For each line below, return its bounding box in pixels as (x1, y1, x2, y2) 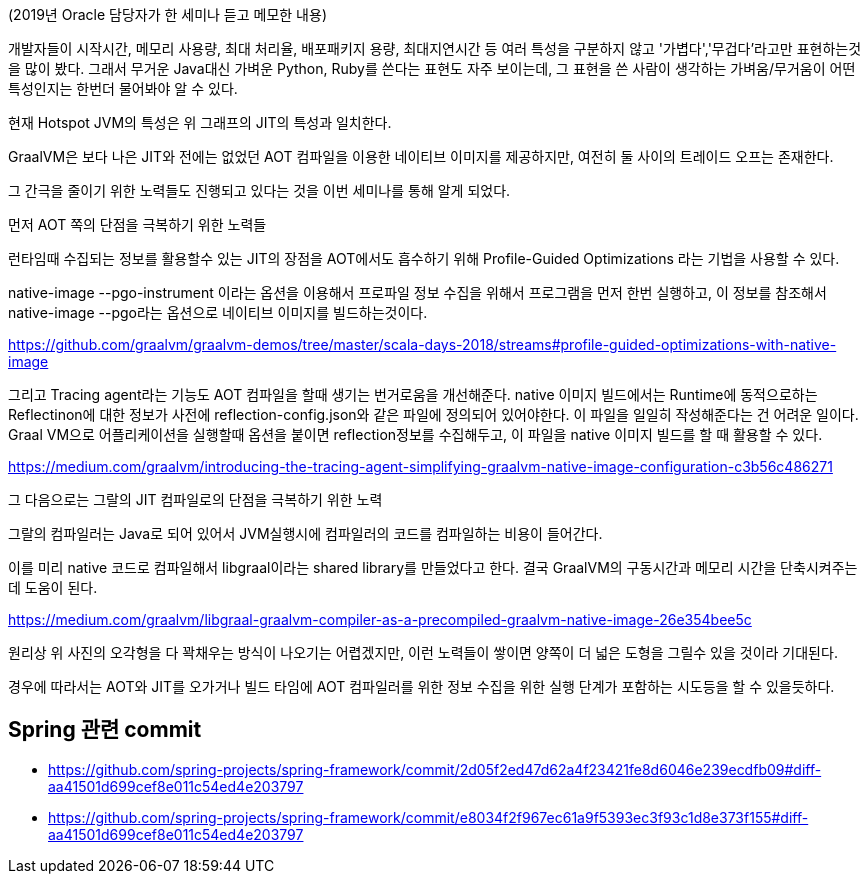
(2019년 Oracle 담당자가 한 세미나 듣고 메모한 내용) (8, 6, 327, 23)
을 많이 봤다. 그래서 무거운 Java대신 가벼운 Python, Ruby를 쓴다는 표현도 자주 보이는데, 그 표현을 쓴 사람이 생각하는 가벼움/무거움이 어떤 (8, 60, 856, 77)
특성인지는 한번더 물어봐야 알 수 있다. (8, 80, 238, 97)
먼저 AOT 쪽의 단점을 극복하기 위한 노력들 (8, 216, 267, 233)
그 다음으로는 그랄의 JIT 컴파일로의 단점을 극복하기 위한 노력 (8, 491, 383, 508)
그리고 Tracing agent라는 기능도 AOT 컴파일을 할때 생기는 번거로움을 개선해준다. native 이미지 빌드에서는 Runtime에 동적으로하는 (8, 386, 818, 403)
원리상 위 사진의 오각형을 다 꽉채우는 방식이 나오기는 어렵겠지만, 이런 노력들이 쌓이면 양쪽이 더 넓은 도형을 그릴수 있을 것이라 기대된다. (8, 644, 838, 661)
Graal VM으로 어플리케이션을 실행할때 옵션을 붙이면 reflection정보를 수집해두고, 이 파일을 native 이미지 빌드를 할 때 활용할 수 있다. (8, 426, 823, 443)
